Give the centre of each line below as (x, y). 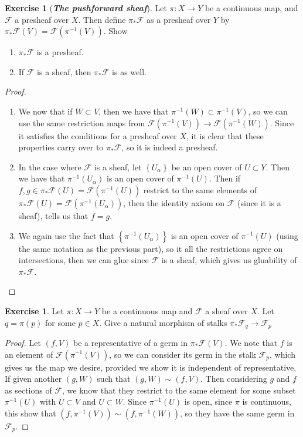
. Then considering (234, 379)
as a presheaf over (179, 19)
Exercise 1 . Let (34, 310)
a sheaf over (227, 310)
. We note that (251, 342)
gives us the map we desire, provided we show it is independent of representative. (151, 367)
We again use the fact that (66, 235)
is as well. (129, 71)
